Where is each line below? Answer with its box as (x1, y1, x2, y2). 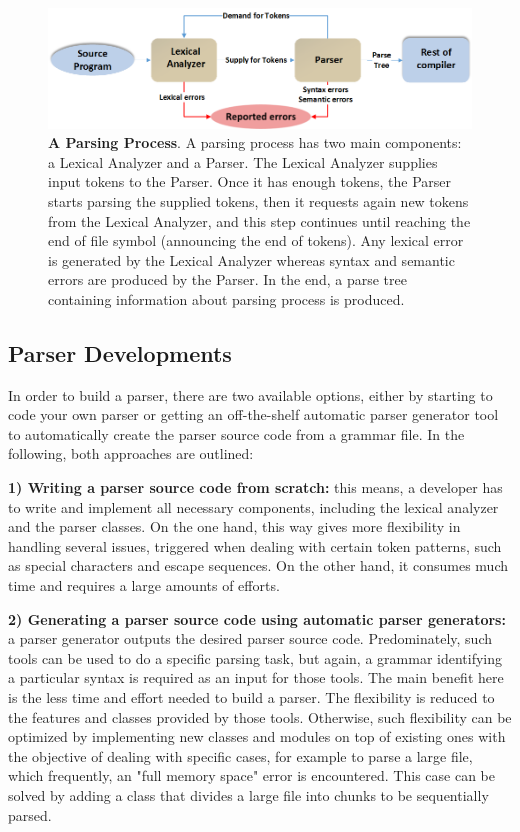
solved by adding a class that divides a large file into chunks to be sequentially (8, 784, 489, 805)
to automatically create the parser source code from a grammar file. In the (8, 423, 465, 444)
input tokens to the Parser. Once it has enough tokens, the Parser (48, 171, 452, 192)
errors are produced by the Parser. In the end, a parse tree (48, 269, 407, 290)
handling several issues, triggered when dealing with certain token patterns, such (8, 535, 502, 556)
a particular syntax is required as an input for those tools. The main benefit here (8, 667, 504, 688)
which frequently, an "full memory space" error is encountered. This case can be (8, 765, 495, 786)
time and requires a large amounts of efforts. (8, 575, 280, 596)
